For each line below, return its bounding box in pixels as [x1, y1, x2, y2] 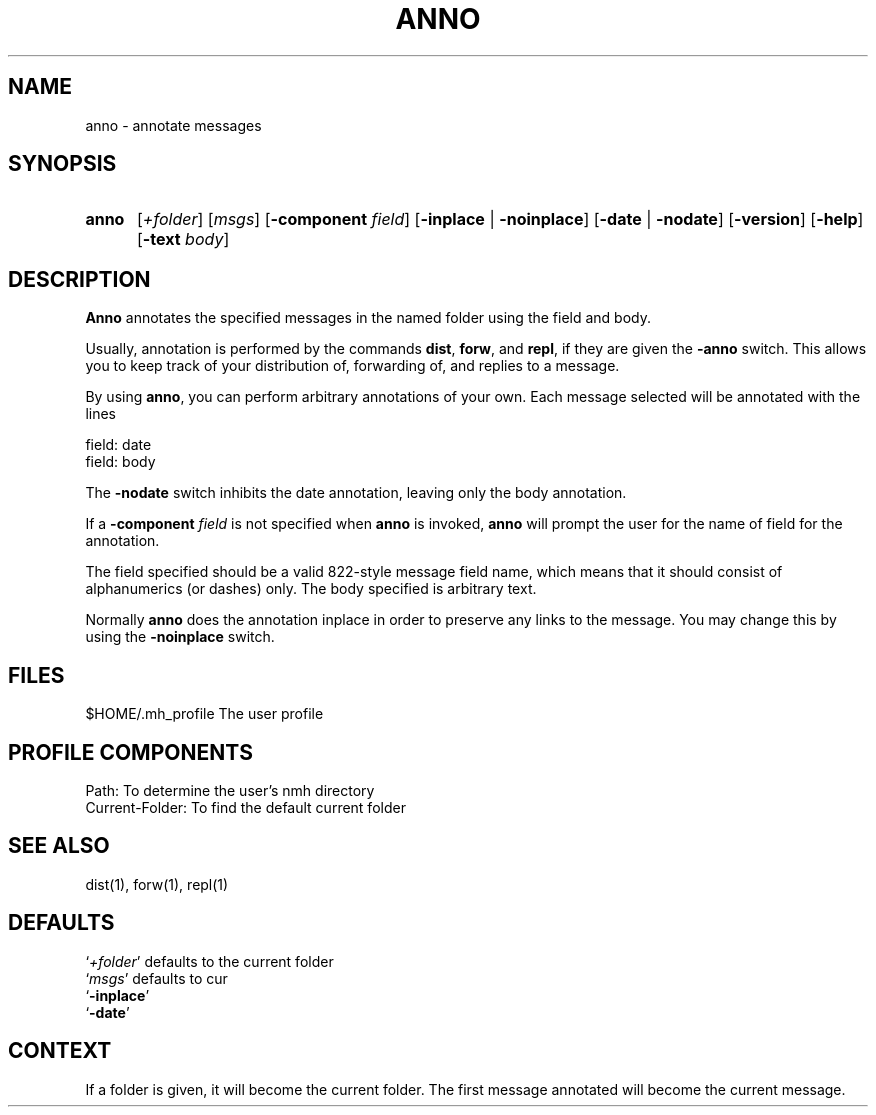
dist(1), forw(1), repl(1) [85, 875, 229, 893]
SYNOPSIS [8, 151, 117, 177]
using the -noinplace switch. [85, 628, 275, 646]
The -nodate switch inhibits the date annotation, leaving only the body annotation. [85, 484, 627, 502]
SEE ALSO [8, 833, 110, 859]
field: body [85, 453, 156, 471]
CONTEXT [8, 1038, 112, 1064]
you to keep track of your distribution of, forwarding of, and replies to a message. [85, 357, 620, 375]
